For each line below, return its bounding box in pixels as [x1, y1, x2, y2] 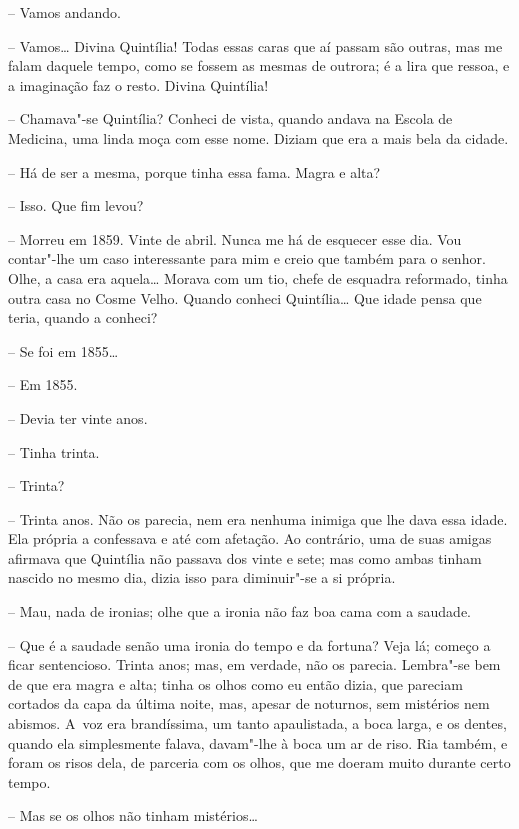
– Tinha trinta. [8, 441, 100, 462]
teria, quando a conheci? [8, 307, 158, 328]
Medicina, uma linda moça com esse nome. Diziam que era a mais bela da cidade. [8, 127, 509, 148]
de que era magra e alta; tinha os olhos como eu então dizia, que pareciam [8, 673, 463, 694]
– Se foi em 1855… [8, 340, 119, 361]
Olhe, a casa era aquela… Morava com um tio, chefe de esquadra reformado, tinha [8, 267, 508, 288]
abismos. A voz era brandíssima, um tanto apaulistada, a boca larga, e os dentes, [8, 713, 507, 734]
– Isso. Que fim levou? [8, 195, 144, 216]
